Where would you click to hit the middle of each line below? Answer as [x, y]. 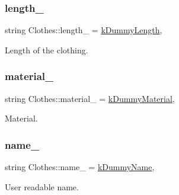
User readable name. [42, 186]
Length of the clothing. [47, 49]
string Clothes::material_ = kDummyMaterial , [90, 98]
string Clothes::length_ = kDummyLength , [84, 30]
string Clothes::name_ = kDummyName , [80, 167]
